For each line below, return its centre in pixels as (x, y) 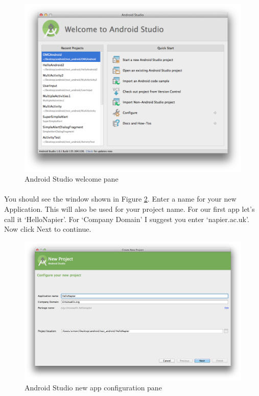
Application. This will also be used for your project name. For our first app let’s (129, 209)
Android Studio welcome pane (72, 179)
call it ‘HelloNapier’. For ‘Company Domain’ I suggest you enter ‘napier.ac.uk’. (127, 219)
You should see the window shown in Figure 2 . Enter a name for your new (120, 199)
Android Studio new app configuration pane (93, 387)
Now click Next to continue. (48, 229)
